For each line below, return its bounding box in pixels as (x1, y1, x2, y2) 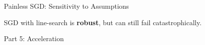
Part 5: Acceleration (4, 33, 64, 44)
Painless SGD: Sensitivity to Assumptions (4, 1, 129, 11)
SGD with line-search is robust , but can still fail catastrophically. (4, 17, 202, 27)
